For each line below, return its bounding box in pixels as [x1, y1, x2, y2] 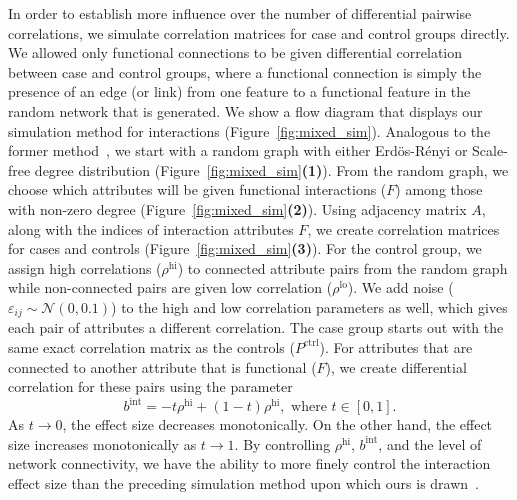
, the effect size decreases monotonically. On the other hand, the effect [62, 414, 493, 435]
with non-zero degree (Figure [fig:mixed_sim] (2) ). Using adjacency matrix [8, 198, 467, 219]
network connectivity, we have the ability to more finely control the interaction [8, 453, 491, 474]
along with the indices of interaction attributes [8, 218, 294, 239]
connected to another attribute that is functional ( [8, 356, 317, 377]
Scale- [472, 140, 508, 161]
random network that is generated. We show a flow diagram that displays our [8, 100, 483, 121]
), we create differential [325, 356, 467, 377]
